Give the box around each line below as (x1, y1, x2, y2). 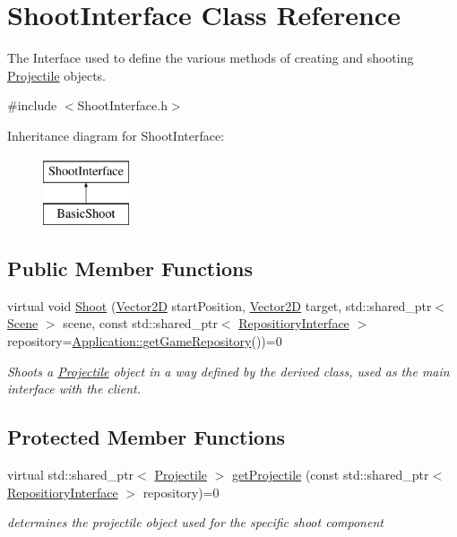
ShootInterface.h (77, 96, 168, 115)
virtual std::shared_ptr (7, 465, 134, 484)
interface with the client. (7, 379, 142, 398)
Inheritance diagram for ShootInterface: (7, 126, 225, 144)
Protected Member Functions (7, 423, 286, 451)
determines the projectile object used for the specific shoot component (7, 513, 384, 532)
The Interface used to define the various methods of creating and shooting (7, 48, 414, 67)
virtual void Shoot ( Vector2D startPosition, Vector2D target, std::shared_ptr (7, 296, 432, 315)
